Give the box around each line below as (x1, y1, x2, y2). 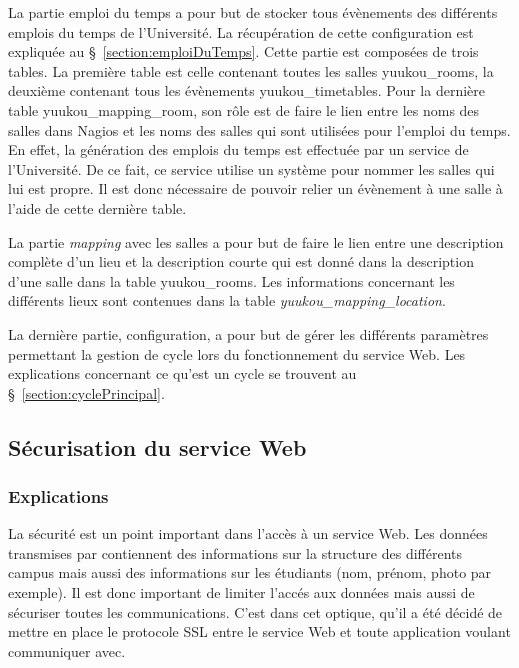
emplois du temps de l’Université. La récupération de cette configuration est (8, 21, 474, 42)
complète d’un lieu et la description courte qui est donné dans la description (8, 251, 474, 272)
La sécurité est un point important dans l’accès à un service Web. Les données (8, 523, 488, 544)
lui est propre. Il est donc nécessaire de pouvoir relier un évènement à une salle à (8, 178, 503, 199)
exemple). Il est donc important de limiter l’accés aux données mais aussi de (8, 582, 475, 603)
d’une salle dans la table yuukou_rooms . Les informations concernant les (8, 270, 455, 291)
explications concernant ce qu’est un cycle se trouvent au (8, 363, 357, 384)
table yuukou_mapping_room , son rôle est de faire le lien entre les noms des (8, 99, 480, 120)
